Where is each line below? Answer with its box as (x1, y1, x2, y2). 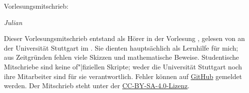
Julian (4, 17, 22, 27)
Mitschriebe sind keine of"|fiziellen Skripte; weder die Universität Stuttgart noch (4, 61, 242, 71)
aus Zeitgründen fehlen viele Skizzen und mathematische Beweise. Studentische (4, 52, 239, 62)
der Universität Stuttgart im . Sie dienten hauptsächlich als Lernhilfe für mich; (4, 42, 238, 53)
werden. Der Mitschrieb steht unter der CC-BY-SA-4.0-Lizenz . (4, 80, 190, 91)
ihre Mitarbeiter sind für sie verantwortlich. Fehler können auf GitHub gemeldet (4, 71, 242, 81)
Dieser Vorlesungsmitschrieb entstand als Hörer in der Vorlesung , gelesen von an (4, 33, 245, 43)
